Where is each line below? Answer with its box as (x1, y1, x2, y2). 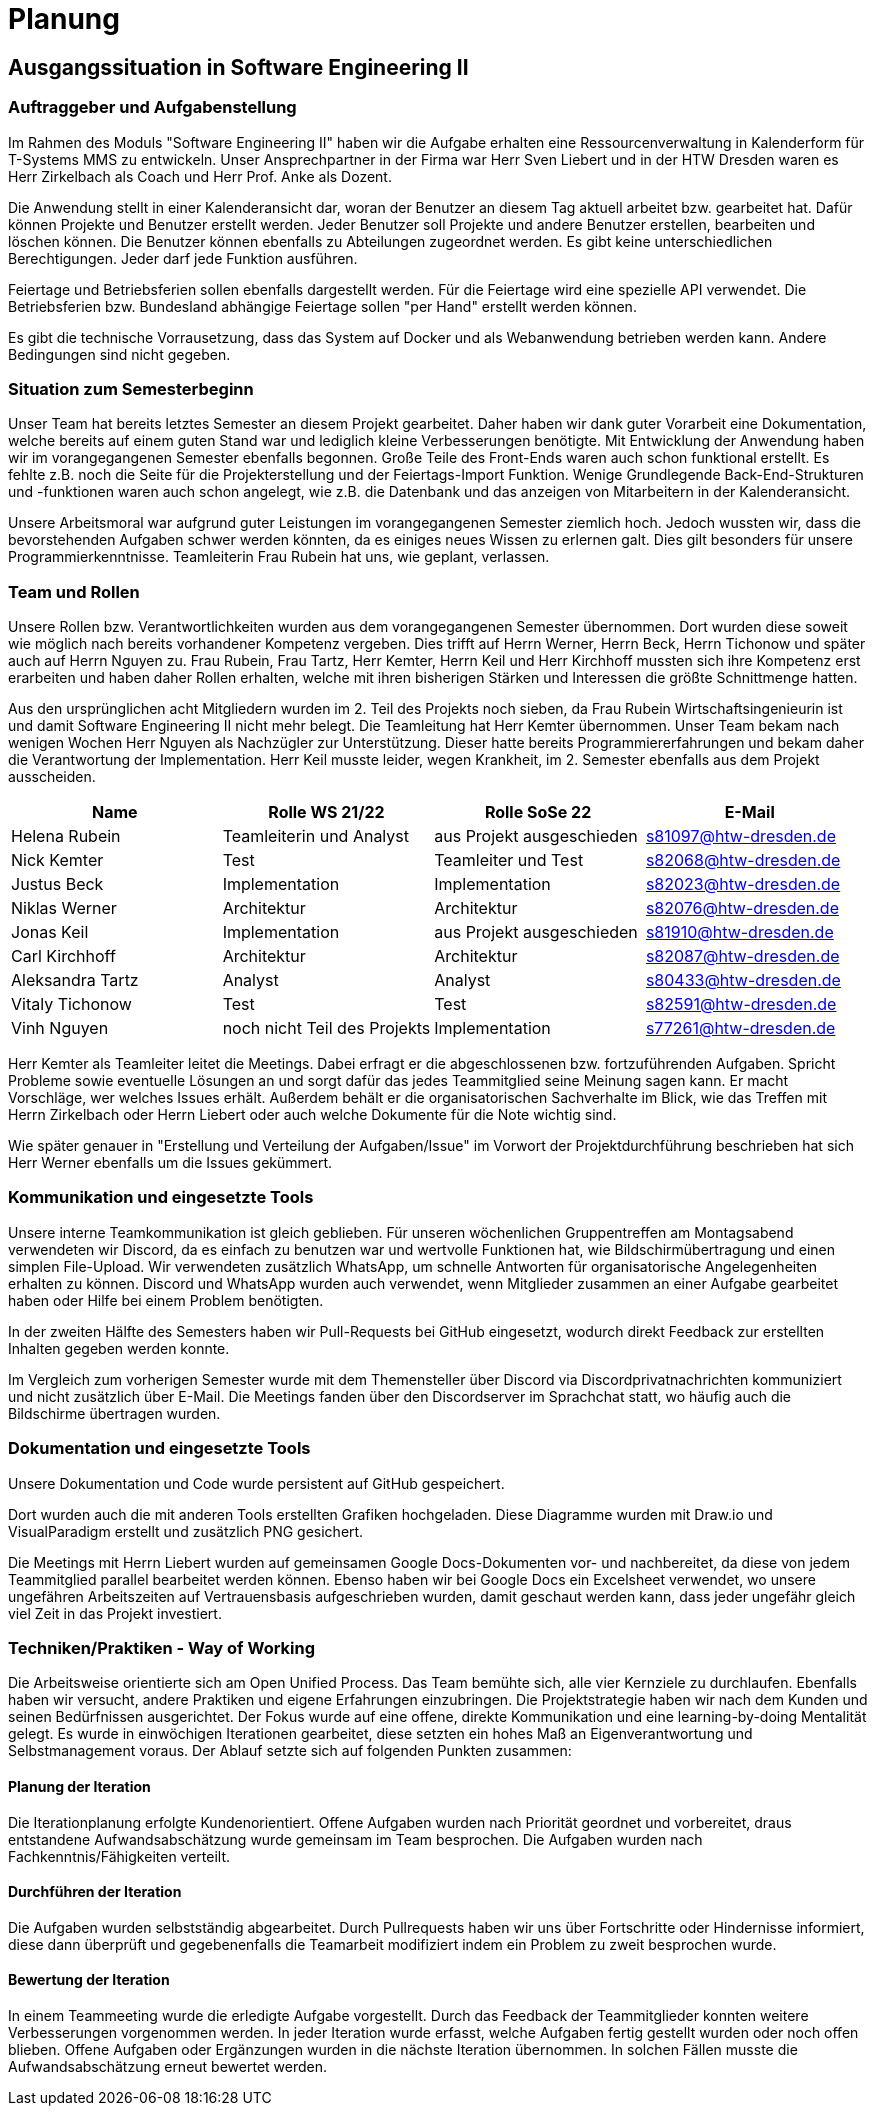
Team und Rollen (8, 581, 140, 602)
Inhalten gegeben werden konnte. (8, 1339, 230, 1357)
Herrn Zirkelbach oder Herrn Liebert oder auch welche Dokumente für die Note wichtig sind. (8, 1106, 617, 1124)
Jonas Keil (11, 922, 89, 943)
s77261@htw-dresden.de (645, 1018, 836, 1039)
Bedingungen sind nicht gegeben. (8, 345, 231, 363)
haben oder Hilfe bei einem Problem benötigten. (8, 1291, 324, 1309)
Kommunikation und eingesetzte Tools (8, 1187, 314, 1208)
